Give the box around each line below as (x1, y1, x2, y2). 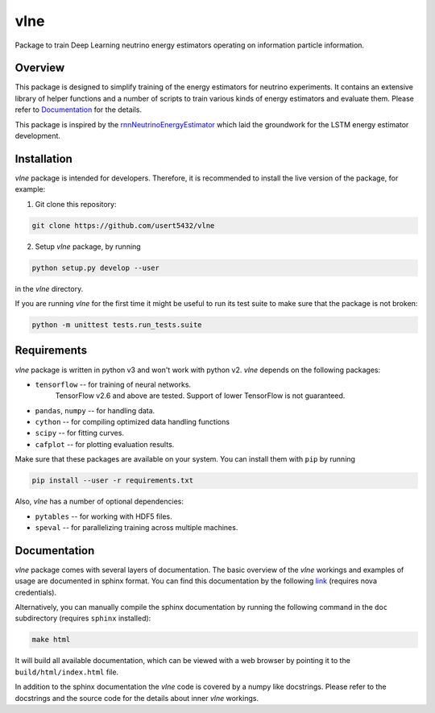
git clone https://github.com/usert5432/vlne (31, 221, 215, 230)
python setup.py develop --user (31, 263, 160, 272)
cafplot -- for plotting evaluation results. (35, 439, 175, 449)
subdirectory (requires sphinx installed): (14, 613, 151, 624)
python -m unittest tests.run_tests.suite (31, 321, 202, 330)
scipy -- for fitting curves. (35, 428, 125, 438)
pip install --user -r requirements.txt (31, 476, 193, 485)
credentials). (14, 587, 56, 597)
